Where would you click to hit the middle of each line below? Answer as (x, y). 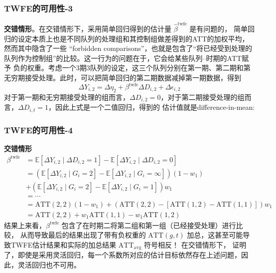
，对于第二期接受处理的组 (203, 97)
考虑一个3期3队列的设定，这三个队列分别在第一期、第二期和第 (149, 68)
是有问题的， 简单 (218, 28)
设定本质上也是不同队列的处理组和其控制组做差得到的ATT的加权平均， (133, 38)
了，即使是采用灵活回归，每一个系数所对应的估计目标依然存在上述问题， (123, 255)
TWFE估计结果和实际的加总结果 (64, 244)
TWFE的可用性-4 (38, 130)
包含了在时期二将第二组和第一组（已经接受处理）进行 (149, 225)
